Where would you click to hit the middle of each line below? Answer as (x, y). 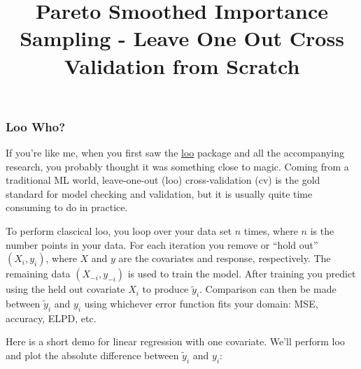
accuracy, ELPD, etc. (51, 318)
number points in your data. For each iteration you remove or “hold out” (162, 244)
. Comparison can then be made (268, 289)
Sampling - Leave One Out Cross (182, 38)
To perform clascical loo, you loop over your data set (119, 231)
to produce (165, 289)
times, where (271, 231)
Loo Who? (36, 126)
